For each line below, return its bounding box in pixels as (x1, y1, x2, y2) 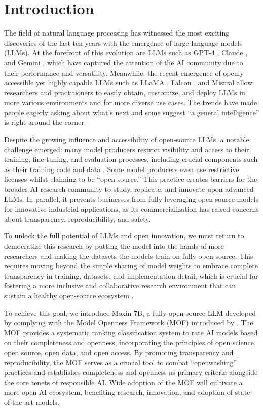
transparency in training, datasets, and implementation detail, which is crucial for (4, 270, 258, 281)
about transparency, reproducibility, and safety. (4, 213, 151, 224)
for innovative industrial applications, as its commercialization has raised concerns (4, 203, 259, 214)
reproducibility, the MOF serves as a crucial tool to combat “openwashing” (4, 357, 237, 367)
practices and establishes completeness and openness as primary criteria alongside (4, 367, 258, 378)
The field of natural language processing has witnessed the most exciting (4, 27, 230, 38)
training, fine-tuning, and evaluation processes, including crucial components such (4, 154, 258, 164)
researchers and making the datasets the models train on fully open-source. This (4, 250, 253, 261)
